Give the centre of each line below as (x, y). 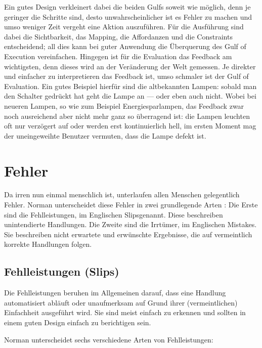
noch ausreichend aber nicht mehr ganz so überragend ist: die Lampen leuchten (127, 116)
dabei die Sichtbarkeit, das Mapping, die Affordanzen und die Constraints (118, 36)
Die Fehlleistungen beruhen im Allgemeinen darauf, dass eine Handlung (115, 293)
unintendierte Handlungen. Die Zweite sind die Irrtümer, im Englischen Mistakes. (130, 224)
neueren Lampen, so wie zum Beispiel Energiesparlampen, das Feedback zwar (124, 105)
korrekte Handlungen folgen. (48, 244)
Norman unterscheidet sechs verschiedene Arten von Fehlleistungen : (109, 339)
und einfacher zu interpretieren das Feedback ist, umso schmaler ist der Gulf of (126, 76)
